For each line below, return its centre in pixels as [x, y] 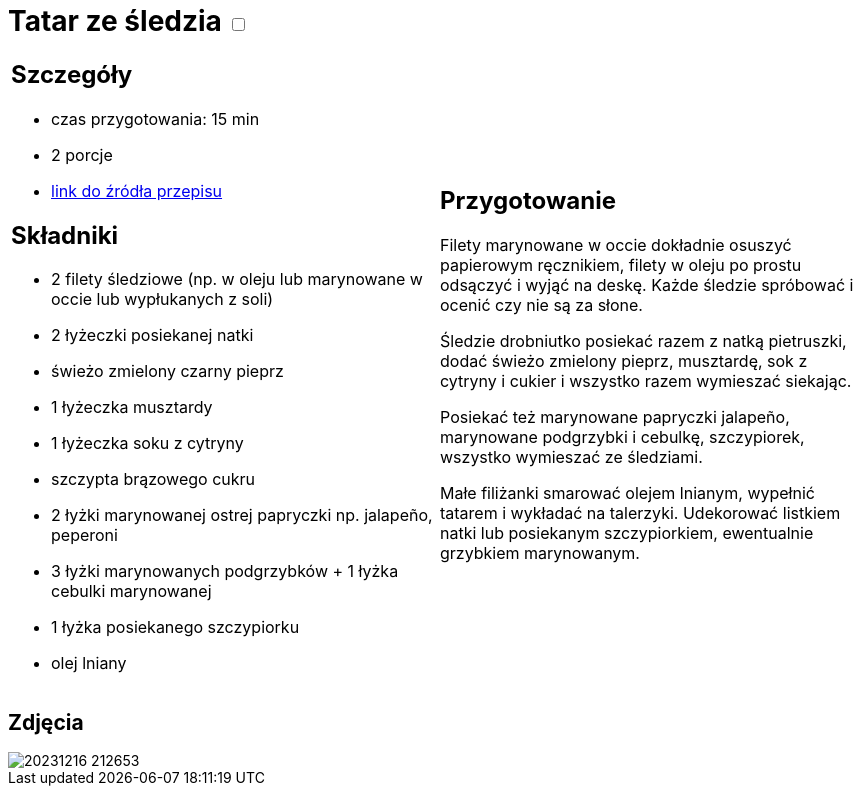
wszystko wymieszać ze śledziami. [571, 457]
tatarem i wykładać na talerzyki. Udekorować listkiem [640, 513]
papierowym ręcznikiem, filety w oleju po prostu [621, 265]
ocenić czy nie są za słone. [541, 305]
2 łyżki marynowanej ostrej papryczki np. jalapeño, [242, 515]
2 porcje [82, 154]
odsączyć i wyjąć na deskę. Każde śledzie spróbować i [647, 285]
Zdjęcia [46, 722]
